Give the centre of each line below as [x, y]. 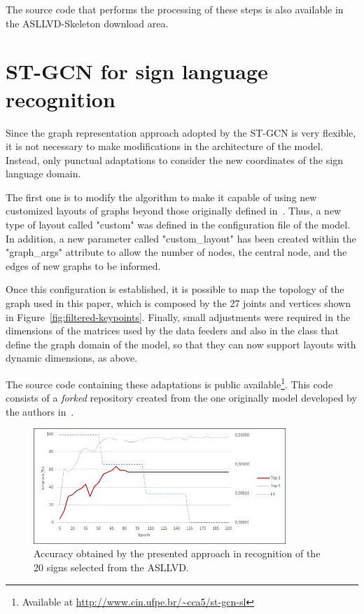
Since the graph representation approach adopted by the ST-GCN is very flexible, [181, 132]
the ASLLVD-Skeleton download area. [87, 23]
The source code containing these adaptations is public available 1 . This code [169, 383]
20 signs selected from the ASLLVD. [111, 567]
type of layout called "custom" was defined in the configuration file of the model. [178, 225]
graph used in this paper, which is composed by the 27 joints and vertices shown [178, 303]
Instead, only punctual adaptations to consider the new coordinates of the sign [174, 159]
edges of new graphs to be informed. [83, 265]
